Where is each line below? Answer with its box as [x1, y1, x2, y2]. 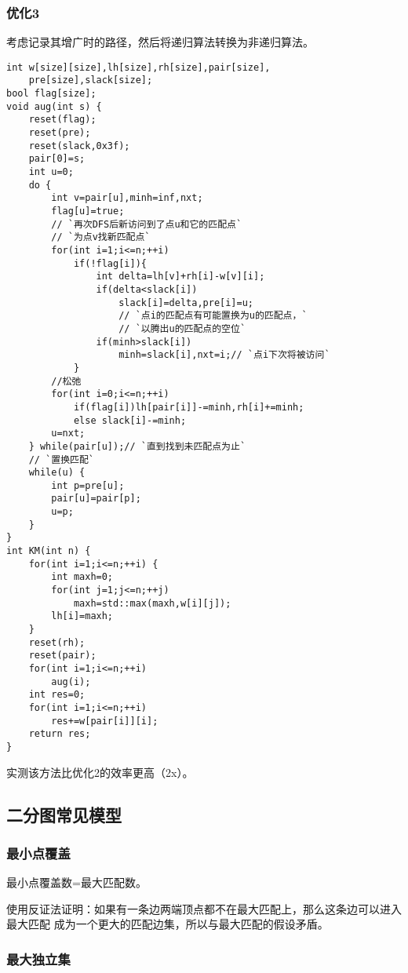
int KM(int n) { [6, 545, 91, 557]
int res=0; [28, 689, 86, 701]
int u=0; [28, 166, 74, 178]
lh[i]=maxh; [51, 610, 114, 622]
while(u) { [28, 467, 86, 479]
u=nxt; [51, 428, 86, 439]
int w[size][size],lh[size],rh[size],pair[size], [6, 61, 271, 73]
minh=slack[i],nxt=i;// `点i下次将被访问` [118, 349, 330, 361]
